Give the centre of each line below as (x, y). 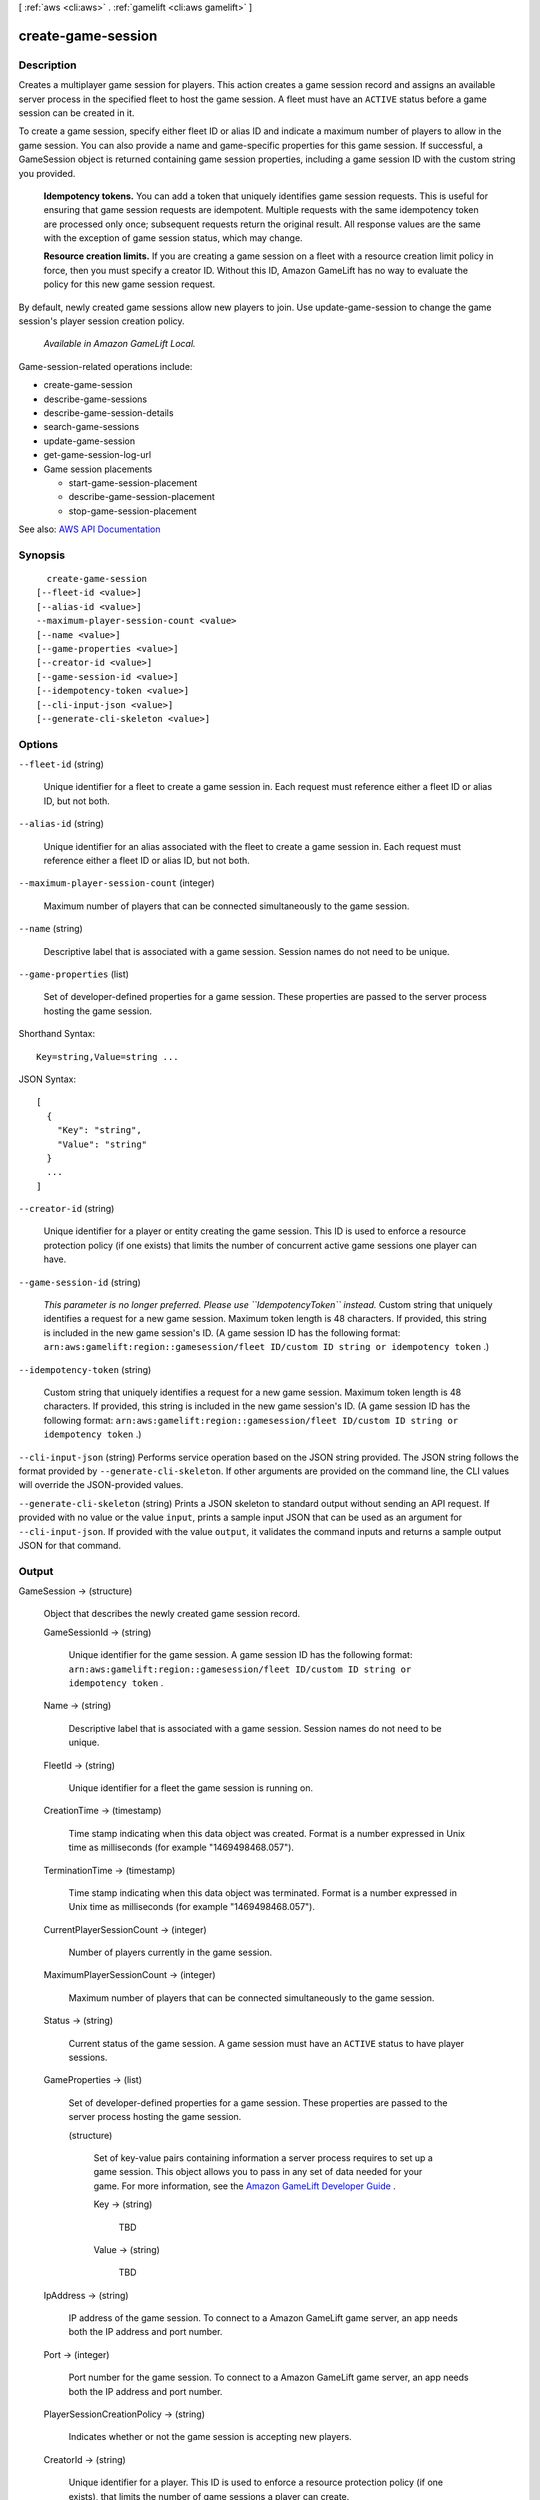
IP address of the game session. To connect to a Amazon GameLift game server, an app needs (263, 2318)
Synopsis (41, 555)
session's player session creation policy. (101, 321)
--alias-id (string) (61, 824)
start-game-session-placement (133, 482)
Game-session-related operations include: (105, 366)
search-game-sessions (91, 427)
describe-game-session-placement (141, 497)
